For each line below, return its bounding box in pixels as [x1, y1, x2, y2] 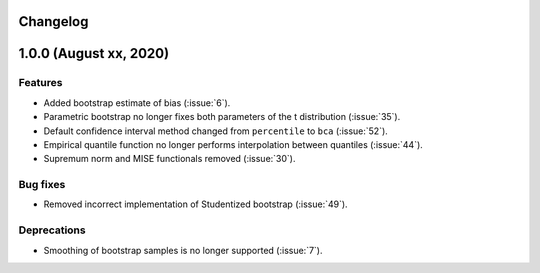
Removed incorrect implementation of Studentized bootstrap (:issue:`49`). [43, 198, 349, 210]
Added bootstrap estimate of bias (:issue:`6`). [43, 96, 231, 109]
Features [18, 76, 63, 90]
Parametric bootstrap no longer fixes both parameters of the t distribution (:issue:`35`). [43, 111, 401, 123]
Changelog [18, 13, 89, 30]
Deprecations [18, 223, 86, 237]
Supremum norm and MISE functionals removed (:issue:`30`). [43, 153, 296, 165]
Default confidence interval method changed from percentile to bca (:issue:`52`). [43, 125, 389, 137]
